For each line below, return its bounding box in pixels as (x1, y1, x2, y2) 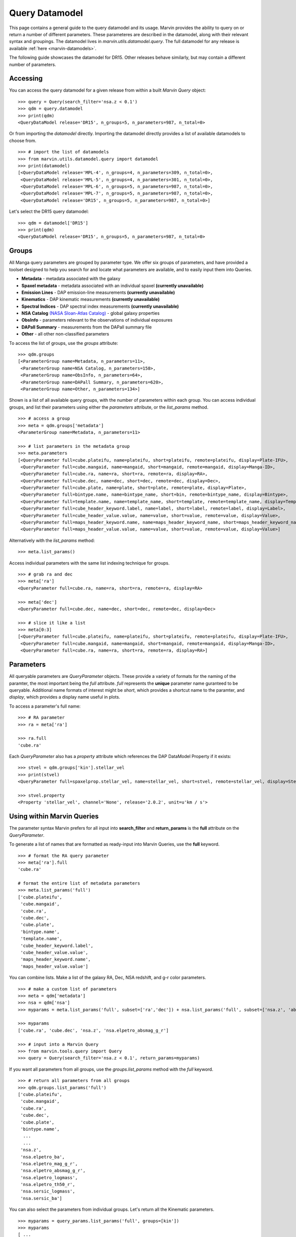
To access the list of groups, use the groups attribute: (9, 340, 118, 346)
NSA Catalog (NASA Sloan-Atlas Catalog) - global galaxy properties (21, 310, 160, 316)
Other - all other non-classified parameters (21, 331, 110, 337)
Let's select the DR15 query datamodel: (9, 208, 89, 215)
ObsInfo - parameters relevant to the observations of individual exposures (21, 317, 173, 323)
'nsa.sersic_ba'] (20, 1195, 63, 1201)
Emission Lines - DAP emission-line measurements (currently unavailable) (21, 289, 175, 295)
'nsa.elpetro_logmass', (20, 1175, 78, 1180)
